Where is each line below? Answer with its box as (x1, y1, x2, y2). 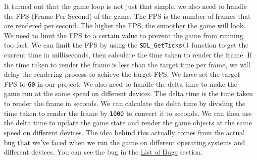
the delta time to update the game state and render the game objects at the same (4, 117, 252, 128)
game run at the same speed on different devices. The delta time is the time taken (4, 88, 253, 99)
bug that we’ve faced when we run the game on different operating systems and (4, 137, 245, 147)
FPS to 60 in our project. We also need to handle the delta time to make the (4, 78, 238, 89)
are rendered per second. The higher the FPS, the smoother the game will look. (4, 20, 246, 31)
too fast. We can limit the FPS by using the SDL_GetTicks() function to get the (4, 40, 249, 50)
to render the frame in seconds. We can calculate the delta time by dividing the (4, 98, 246, 108)
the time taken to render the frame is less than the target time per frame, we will (4, 59, 251, 69)
